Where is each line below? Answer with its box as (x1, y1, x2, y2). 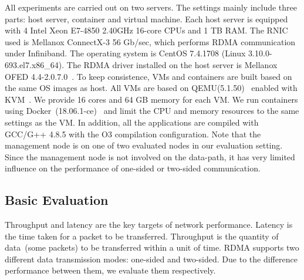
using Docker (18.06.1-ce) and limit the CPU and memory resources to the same (5, 104, 299, 117)
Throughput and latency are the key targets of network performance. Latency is (5, 218, 293, 231)
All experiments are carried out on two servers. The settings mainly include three (5, 1, 298, 13)
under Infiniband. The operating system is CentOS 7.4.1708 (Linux (5, 47, 246, 59)
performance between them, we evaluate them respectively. (5, 264, 216, 276)
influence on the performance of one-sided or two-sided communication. (5, 162, 261, 174)
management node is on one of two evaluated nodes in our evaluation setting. (5, 139, 283, 151)
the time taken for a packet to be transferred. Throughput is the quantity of (5, 230, 279, 242)
